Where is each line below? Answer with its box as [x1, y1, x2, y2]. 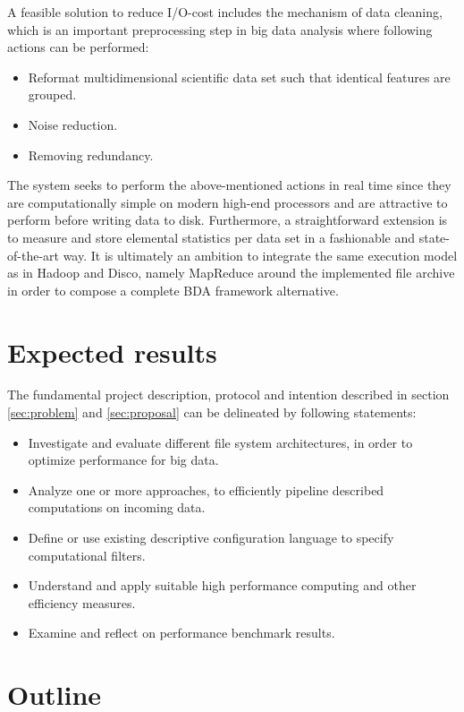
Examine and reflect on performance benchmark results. [28, 623, 335, 642]
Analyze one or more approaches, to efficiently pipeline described [28, 480, 384, 499]
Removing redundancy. [28, 145, 154, 164]
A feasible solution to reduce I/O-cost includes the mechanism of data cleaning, [7, 3, 443, 21]
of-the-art [7, 245, 59, 264]
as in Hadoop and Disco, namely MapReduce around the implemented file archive [7, 263, 455, 282]
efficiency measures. [28, 593, 136, 612]
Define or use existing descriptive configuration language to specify [28, 528, 394, 546]
